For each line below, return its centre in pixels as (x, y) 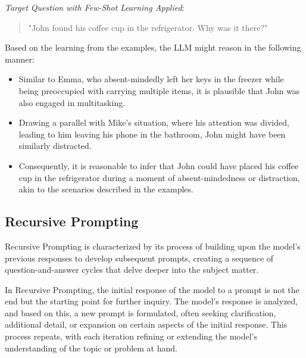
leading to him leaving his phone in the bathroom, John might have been (152, 134)
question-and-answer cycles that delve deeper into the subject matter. (132, 270)
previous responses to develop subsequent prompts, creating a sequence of (139, 258)
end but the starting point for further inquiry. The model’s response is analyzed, (152, 301)
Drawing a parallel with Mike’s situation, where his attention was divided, (154, 122)
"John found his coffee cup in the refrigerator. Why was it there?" (148, 27)
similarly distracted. (55, 146)
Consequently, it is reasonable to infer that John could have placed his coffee (158, 165)
